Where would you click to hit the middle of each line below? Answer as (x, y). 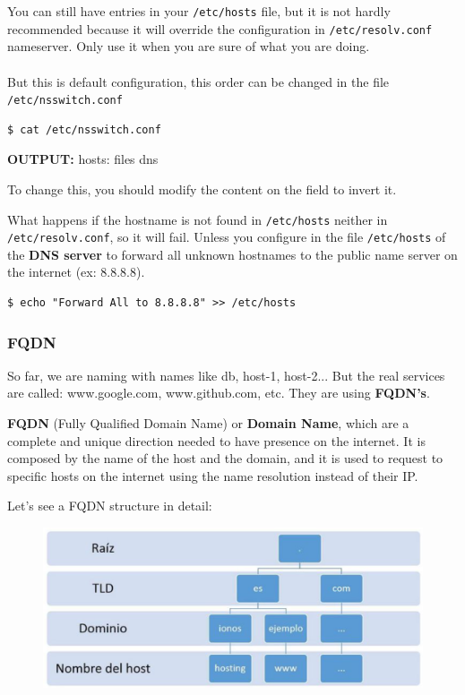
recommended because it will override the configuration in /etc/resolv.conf (220, 28)
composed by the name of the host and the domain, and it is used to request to (225, 458)
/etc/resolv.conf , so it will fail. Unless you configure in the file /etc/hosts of (227, 237)
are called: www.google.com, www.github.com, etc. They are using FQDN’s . (219, 393)
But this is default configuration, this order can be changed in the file (198, 81)
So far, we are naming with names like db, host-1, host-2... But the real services (226, 375)
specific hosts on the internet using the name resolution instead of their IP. (213, 475)
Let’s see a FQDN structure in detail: (110, 506)
